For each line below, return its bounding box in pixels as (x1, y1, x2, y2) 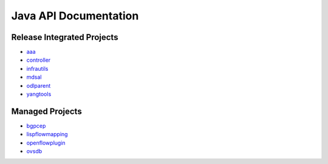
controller (26, 56, 51, 64)
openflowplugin (26, 139, 66, 146)
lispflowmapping (26, 131, 68, 138)
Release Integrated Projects (11, 32, 118, 42)
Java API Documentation (11, 9, 139, 22)
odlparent (26, 82, 51, 89)
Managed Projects (11, 106, 82, 116)
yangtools (26, 91, 52, 98)
